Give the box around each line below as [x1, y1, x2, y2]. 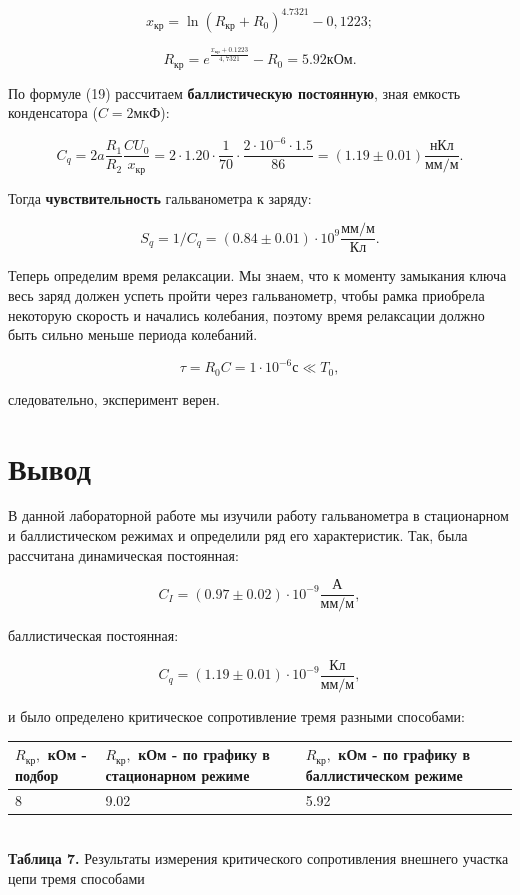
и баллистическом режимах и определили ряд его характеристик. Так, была [8, 525, 468, 546]
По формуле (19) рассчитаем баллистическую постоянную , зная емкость [8, 82, 461, 103]
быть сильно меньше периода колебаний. [8, 324, 258, 345]
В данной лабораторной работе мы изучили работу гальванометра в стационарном [8, 505, 509, 526]
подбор [15, 764, 59, 785]
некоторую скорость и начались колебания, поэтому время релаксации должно [8, 304, 485, 325]
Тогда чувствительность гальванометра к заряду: [8, 187, 312, 208]
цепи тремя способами [8, 867, 145, 888]
